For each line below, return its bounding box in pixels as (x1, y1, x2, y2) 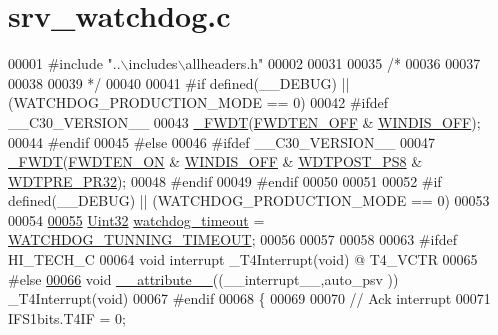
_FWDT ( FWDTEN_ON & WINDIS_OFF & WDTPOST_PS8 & (8, 151, 423, 172)
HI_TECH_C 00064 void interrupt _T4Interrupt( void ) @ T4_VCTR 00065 (8, 249, 478, 270)
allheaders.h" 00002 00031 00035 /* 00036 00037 (185, 53, 481, 74)
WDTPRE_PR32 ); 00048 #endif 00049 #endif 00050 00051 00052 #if (8, 170, 442, 191)
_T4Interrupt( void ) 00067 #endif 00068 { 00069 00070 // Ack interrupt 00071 (8, 288, 491, 309)
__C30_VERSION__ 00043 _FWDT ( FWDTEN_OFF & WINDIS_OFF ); (8, 111, 481, 132)
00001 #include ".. (8, 53, 121, 74)
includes (128, 53, 178, 74)
